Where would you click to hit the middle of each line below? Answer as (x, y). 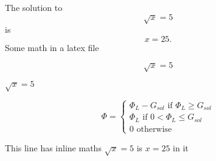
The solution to (34, 7)
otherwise (154, 129)
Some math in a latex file (52, 47)
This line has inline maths (53, 147)
